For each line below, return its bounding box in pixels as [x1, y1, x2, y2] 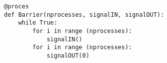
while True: [18, 19, 58, 27]
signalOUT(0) [46, 52, 89, 59]
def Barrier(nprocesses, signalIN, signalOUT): [4, 11, 165, 18]
